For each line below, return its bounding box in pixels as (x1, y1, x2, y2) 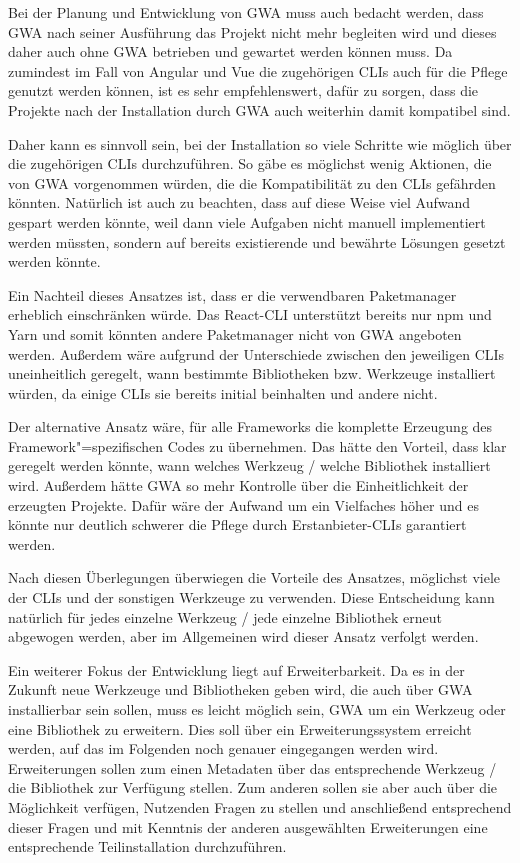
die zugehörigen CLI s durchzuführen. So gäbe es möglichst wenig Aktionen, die (8, 153, 492, 174)
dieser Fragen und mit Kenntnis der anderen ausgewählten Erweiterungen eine (8, 816, 488, 837)
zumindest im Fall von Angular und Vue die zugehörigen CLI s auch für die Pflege (8, 60, 508, 81)
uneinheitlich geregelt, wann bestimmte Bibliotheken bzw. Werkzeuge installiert (8, 363, 496, 384)
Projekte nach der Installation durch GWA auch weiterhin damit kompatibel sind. (8, 99, 511, 120)
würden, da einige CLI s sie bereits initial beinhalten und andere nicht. (8, 382, 438, 403)
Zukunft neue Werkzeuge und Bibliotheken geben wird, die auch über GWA (8, 679, 473, 700)
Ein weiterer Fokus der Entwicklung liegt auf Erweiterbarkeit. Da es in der (8, 659, 465, 680)
